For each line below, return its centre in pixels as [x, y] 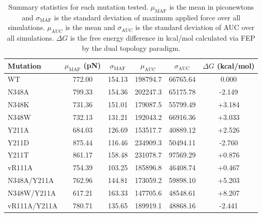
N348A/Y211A [31, 180]
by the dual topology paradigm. [131, 48]
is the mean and [90, 27]
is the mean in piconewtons [211, 7]
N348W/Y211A [32, 193]
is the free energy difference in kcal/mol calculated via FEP [163, 38]
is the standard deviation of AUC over [195, 27]
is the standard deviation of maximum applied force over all [147, 17]
